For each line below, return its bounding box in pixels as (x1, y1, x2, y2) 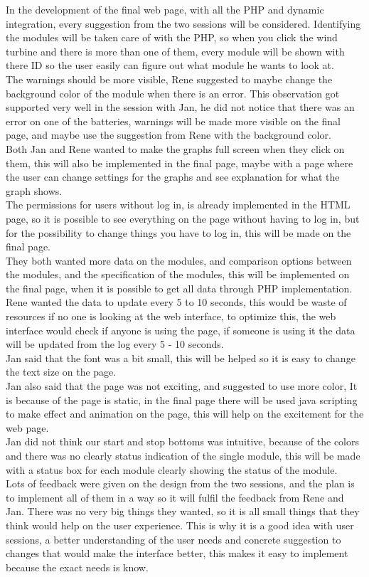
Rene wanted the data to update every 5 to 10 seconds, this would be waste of (6, 295, 347, 309)
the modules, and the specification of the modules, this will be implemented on (6, 267, 350, 282)
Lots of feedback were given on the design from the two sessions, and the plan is (6, 476, 355, 491)
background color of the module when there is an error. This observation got (6, 85, 340, 100)
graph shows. (6, 183, 63, 198)
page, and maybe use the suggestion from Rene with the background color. (6, 127, 331, 142)
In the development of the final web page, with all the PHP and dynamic (6, 2, 324, 16)
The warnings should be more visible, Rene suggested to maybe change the (6, 71, 333, 86)
